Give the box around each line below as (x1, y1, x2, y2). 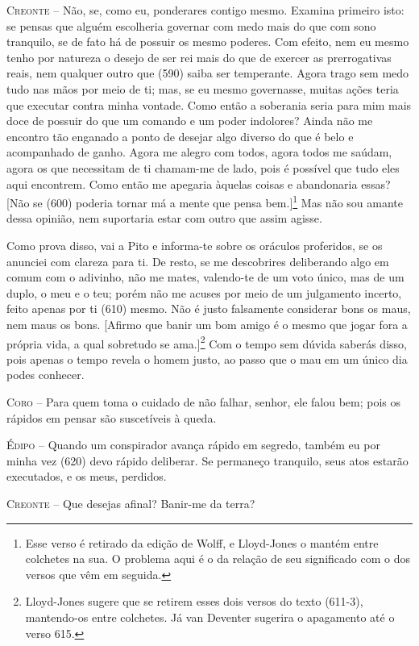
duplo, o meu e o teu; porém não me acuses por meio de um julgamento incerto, (6, 284, 402, 301)
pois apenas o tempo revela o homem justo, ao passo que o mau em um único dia (6, 350, 408, 367)
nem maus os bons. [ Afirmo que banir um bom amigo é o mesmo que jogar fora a (6, 315, 408, 332)
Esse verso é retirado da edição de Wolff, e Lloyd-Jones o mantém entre (25, 534, 379, 551)
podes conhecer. (6, 366, 85, 383)
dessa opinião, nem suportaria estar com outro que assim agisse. (6, 210, 322, 227)
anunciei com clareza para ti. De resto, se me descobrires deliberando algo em (6, 252, 389, 269)
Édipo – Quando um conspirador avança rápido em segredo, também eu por (6, 436, 380, 453)
